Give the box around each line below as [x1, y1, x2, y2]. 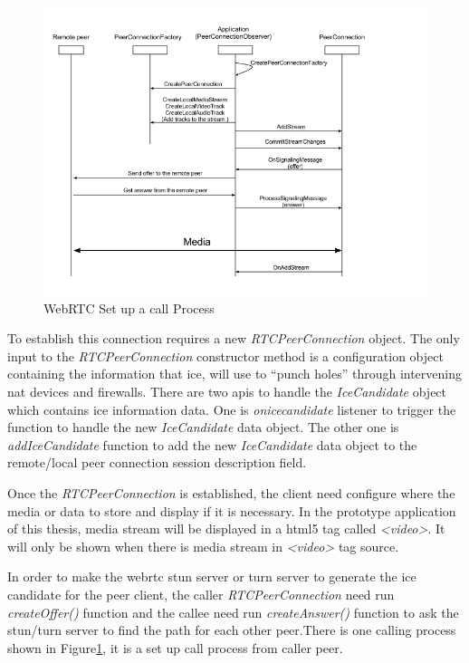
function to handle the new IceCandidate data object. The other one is [7, 418, 399, 437]
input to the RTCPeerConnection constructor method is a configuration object [7, 346, 444, 365]
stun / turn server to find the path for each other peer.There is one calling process [7, 620, 456, 639]
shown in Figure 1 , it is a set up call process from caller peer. [7, 638, 343, 657]
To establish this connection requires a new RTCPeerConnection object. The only [7, 329, 460, 348]
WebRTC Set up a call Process [43, 298, 215, 317]
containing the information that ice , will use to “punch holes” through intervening [7, 364, 463, 383]
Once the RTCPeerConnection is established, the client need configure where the [7, 483, 455, 502]
